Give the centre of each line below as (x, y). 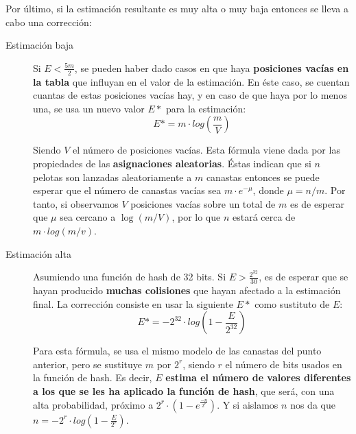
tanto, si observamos (76, 203)
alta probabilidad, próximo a (93, 404)
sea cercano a (88, 217)
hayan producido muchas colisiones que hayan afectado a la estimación (187, 290)
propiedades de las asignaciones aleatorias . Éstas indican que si (172, 163)
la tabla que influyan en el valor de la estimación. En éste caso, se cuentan (191, 81)
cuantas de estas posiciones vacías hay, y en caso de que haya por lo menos (190, 95)
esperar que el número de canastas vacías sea (127, 190)
